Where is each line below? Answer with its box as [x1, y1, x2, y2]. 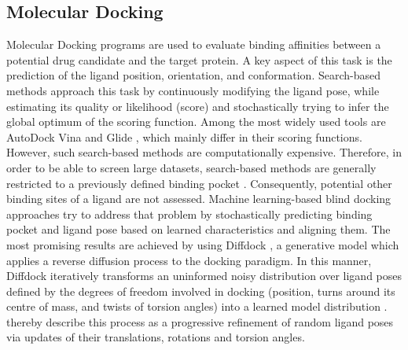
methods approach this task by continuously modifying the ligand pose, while [6, 82, 380, 98]
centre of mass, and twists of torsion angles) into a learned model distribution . [6, 298, 388, 315]
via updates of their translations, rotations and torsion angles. [6, 329, 305, 345]
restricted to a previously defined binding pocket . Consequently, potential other [6, 175, 392, 191]
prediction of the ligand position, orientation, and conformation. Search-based [6, 67, 380, 83]
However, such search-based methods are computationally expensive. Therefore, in [6, 144, 402, 160]
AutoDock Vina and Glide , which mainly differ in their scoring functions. [6, 128, 362, 145]
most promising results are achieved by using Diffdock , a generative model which [6, 236, 399, 252]
